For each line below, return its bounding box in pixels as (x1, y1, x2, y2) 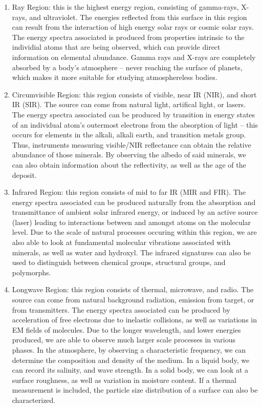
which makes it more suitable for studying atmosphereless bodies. (12, 72, 217, 83)
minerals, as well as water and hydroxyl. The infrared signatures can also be (12, 247, 251, 257)
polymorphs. (12, 267, 51, 277)
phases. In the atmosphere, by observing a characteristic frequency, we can (12, 344, 246, 355)
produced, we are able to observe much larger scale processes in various (12, 334, 236, 345)
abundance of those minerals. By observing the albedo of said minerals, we (12, 149, 246, 160)
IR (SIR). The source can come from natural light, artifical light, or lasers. (12, 99, 246, 110)
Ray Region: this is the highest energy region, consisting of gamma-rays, (12, 2, 239, 12)
